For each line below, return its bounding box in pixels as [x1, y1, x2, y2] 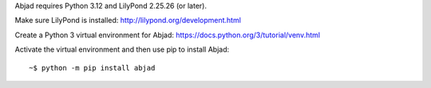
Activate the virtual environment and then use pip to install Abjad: [14, 44, 230, 55]
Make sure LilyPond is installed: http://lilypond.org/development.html [14, 16, 241, 25]
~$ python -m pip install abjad [29, 63, 156, 72]
